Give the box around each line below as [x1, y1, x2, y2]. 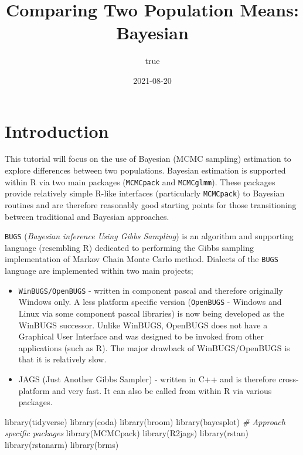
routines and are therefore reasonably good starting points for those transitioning [5, 198, 297, 210]
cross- [278, 372, 299, 385]
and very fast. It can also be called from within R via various [52, 384, 272, 396]
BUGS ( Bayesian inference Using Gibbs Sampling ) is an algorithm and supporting [5, 230, 294, 242]
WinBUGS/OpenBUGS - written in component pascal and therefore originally [18, 284, 283, 296]
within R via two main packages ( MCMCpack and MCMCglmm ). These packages [5, 175, 275, 188]
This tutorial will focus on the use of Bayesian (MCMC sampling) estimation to [5, 152, 291, 165]
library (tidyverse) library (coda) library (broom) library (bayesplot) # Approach [5, 415, 285, 427]
